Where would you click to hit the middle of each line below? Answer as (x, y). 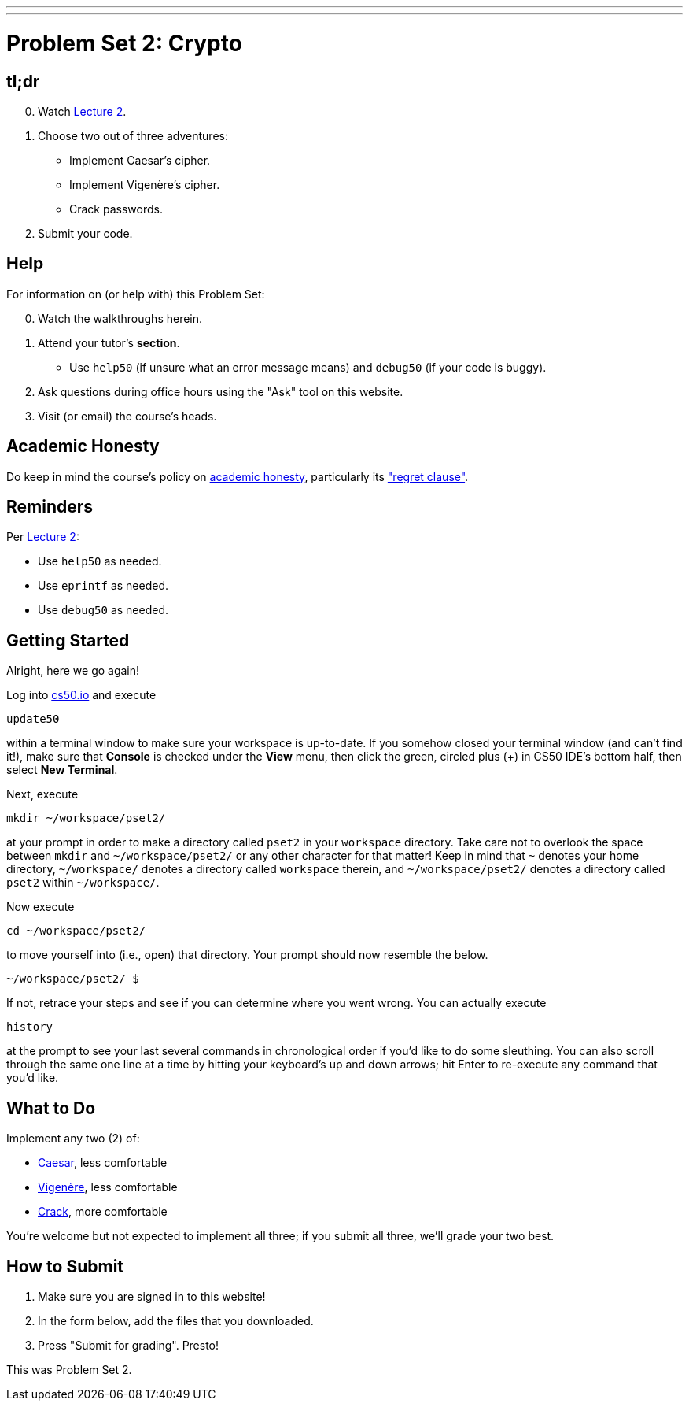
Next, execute (42, 794)
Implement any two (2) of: (73, 1139)
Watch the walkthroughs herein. (120, 318)
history (30, 1027)
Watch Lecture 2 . (82, 111)
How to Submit (65, 1266)
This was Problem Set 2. (69, 1369)
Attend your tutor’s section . (109, 342)
